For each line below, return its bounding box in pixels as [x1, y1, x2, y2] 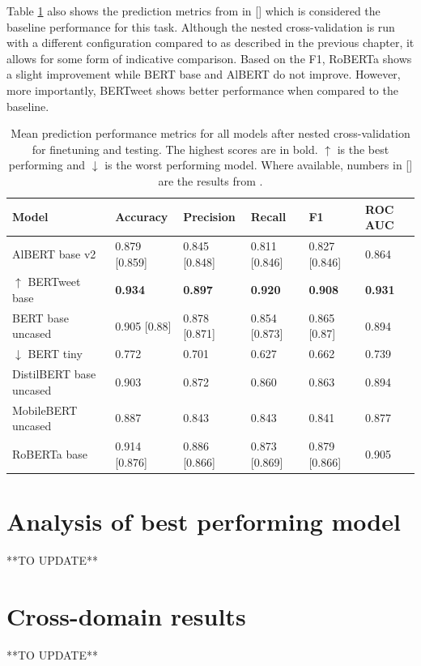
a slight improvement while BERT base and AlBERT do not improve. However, [6, 66, 401, 83]
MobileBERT [12, 401, 78, 418]
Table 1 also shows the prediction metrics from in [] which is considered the [6, 2, 381, 19]
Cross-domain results [6, 599, 246, 632]
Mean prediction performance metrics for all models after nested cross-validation [11, 125, 410, 142]
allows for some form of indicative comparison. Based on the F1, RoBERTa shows [6, 49, 412, 66]
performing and [8, 156, 86, 173]
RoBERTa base [12, 445, 88, 462]
